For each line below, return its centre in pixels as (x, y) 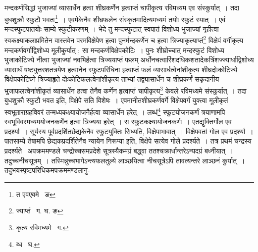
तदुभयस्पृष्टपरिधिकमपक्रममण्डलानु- (47, 170)
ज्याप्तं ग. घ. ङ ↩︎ (40, 211)
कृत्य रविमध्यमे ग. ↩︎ (42, 227)
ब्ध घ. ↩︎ (28, 244)
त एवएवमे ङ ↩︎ (36, 194)
